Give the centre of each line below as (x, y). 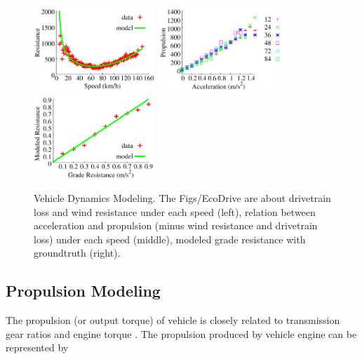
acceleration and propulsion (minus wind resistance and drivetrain (176, 225)
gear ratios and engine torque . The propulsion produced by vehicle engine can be (181, 333)
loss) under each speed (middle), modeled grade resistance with (170, 239)
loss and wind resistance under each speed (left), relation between (175, 211)
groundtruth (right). (77, 253)
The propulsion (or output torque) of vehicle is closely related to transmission (173, 320)
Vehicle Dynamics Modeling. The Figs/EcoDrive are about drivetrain (182, 198)
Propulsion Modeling (83, 291)
